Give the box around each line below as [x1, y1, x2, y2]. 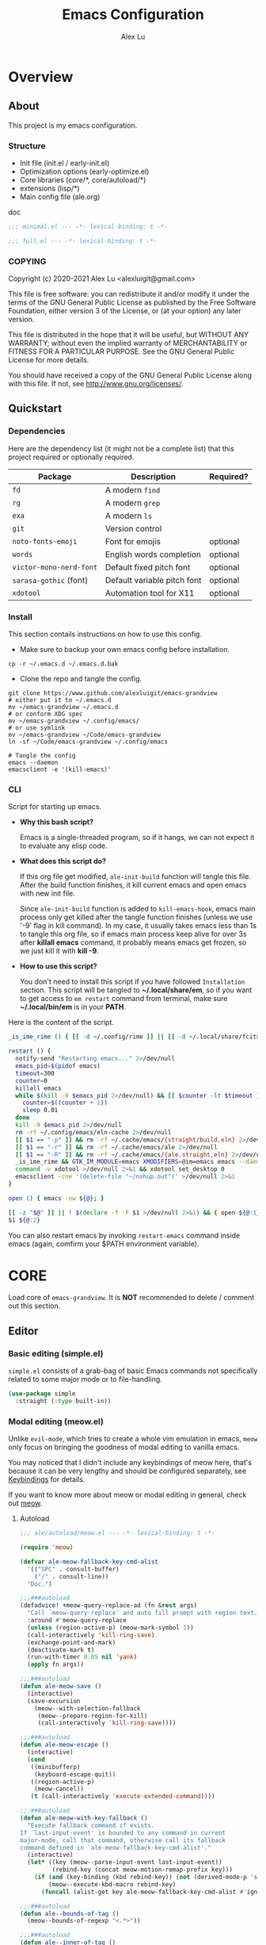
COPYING [8, 255, 47, 267]
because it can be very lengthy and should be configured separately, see [8, 1466, 247, 1476]
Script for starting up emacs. [8, 802, 101, 811]
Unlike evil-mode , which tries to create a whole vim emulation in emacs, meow [8, 1434, 258, 1444]
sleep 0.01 [22, 1107, 59, 1114]
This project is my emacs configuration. [8, 121, 138, 130]
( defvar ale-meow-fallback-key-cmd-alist [19, 1557, 159, 1566]
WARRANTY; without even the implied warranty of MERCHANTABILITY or [8, 339, 248, 348]
